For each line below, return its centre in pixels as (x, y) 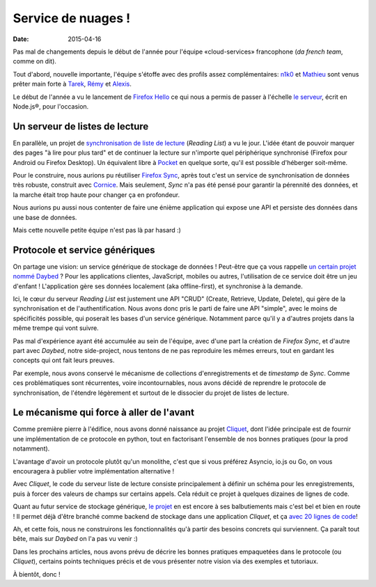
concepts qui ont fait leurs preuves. (64, 360)
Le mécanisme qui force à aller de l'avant (104, 413)
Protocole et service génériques (84, 250)
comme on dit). (35, 61)
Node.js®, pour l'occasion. (51, 106)
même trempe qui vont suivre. (56, 328)
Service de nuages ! (72, 18)
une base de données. (45, 217)
